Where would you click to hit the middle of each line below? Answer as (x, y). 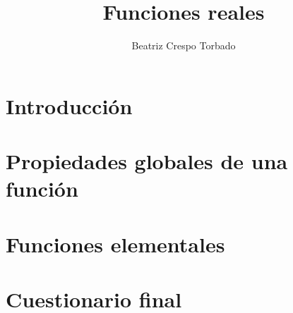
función (42, 189)
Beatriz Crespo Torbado (184, 45)
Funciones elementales (115, 244)
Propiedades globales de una (147, 161)
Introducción (69, 105)
